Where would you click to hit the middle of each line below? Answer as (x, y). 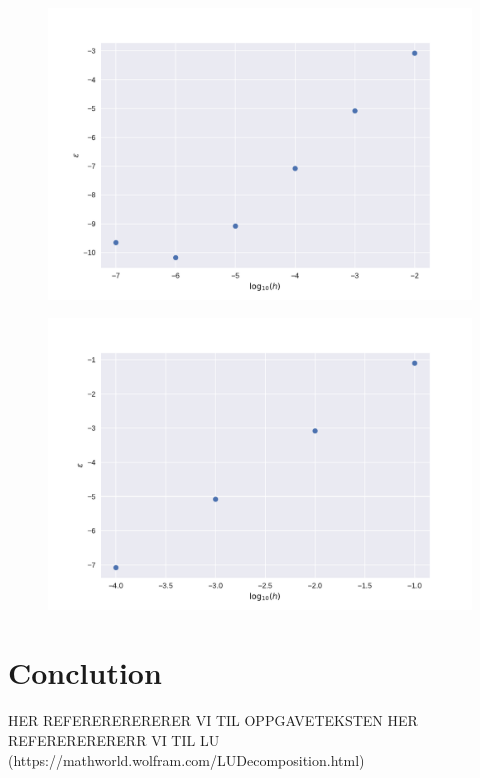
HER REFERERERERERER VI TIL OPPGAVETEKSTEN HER (213, 720)
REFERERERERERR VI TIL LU (114, 739)
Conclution (85, 672)
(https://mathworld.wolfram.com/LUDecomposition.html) (186, 759)
